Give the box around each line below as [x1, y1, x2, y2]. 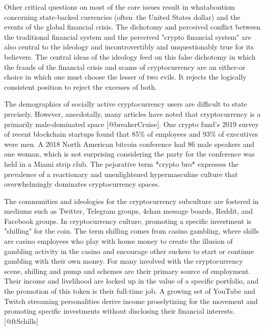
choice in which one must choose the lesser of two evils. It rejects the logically [4, 71, 247, 82]
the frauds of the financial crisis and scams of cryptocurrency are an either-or [4, 61, 246, 72]
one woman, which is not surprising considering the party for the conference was [4, 148, 255, 159]
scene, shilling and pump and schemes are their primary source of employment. [4, 265, 251, 276]
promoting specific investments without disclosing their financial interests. [4, 306, 235, 316]
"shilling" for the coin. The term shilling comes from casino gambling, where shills [4, 225, 259, 236]
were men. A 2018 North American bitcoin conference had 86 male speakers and [4, 138, 255, 149]
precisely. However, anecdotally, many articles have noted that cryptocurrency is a [4, 108, 261, 119]
